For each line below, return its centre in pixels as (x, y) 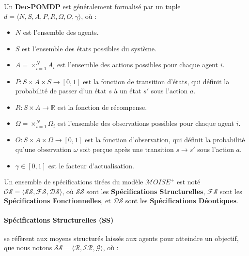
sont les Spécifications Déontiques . (182, 201)
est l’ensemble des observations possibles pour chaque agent (146, 123)
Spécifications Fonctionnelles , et (57, 201)
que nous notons (28, 248)
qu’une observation (43, 149)
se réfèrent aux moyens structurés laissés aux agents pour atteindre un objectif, (121, 238)
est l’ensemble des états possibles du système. (89, 48)
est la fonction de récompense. (102, 107)
